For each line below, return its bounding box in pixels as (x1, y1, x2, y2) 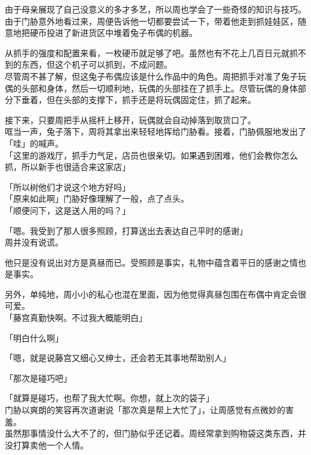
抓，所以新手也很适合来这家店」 (5, 160, 130, 173)
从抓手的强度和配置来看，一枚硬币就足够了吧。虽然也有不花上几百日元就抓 (5, 46, 298, 59)
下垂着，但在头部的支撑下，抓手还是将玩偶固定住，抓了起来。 (13, 93, 256, 106)
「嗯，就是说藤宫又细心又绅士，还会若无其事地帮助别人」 (5, 351, 231, 364)
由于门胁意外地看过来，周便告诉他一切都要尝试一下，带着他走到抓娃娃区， (5, 14, 298, 27)
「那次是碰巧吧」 (5, 371, 72, 384)
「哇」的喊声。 (5, 136, 63, 149)
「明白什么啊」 (5, 331, 63, 344)
